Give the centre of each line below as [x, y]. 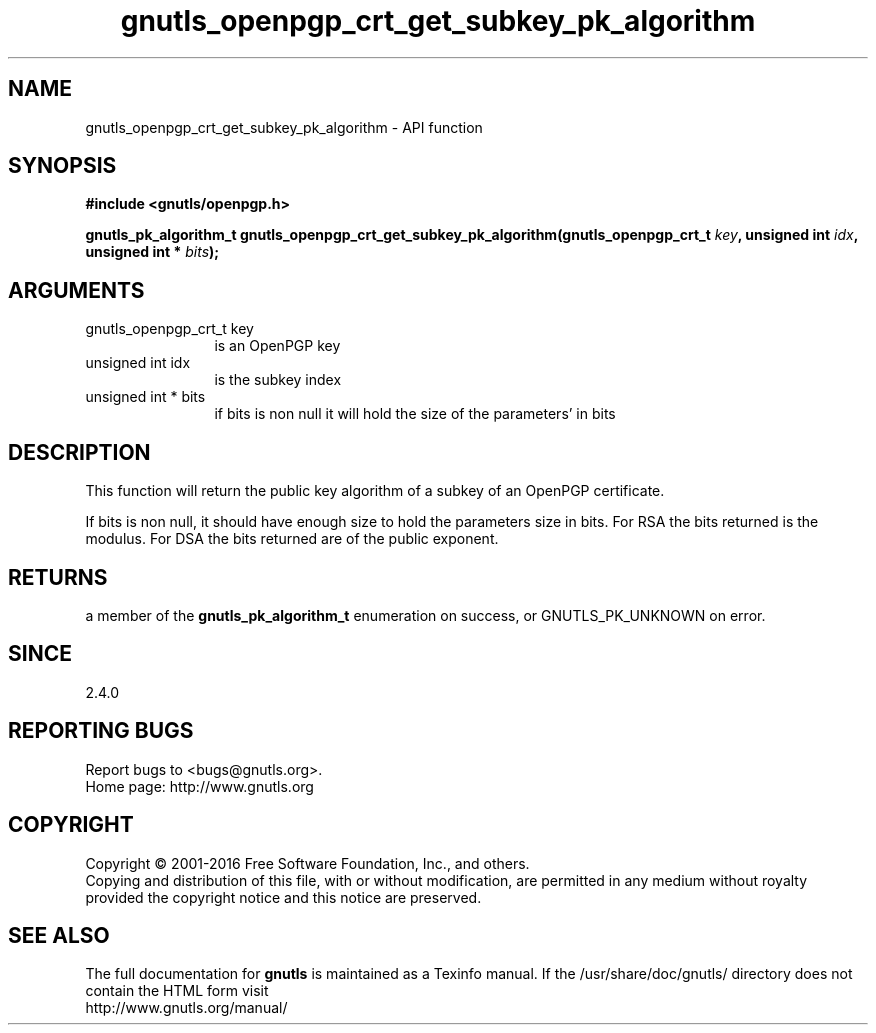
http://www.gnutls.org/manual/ [186, 1008]
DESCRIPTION [79, 452]
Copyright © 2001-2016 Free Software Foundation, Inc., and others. [307, 863]
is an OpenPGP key [277, 346]
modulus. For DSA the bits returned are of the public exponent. [292, 539]
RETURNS [58, 577]
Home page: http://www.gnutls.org [199, 786]
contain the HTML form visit [177, 991]
